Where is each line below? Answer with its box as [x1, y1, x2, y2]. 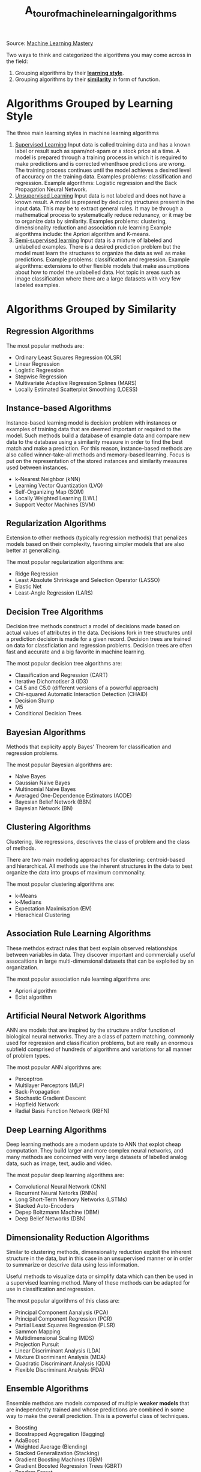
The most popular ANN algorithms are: [6, 1064, 102, 1071]
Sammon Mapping [14, 1328, 61, 1335]
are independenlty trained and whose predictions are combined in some [6, 1406, 185, 1413]
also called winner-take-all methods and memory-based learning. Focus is [6, 451, 190, 458]
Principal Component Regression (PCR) [14, 1315, 113, 1322]
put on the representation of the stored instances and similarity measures [6, 457, 188, 464]
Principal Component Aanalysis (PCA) [14, 1309, 109, 1316]
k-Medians [14, 898, 42, 906]
